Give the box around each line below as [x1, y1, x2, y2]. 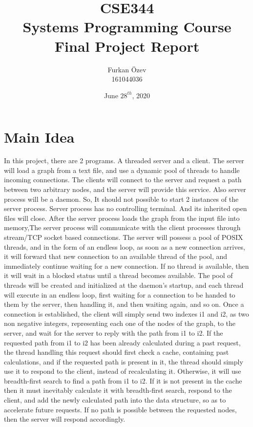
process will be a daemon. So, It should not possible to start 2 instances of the [4, 193, 239, 204]
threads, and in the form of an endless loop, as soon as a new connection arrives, [4, 241, 245, 252]
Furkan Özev [107, 64, 147, 74]
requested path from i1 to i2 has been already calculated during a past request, [4, 337, 241, 347]
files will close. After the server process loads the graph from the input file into [4, 213, 240, 223]
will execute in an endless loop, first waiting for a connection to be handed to [4, 289, 235, 299]
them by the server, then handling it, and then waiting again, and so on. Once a [4, 299, 244, 309]
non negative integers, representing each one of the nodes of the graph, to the [4, 318, 236, 328]
